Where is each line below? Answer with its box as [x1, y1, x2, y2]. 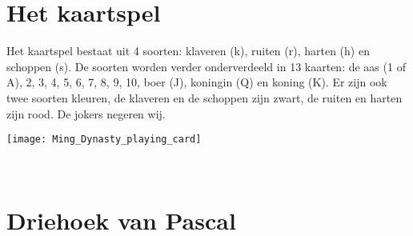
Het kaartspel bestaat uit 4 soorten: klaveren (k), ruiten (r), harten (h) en [6, 42, 370, 59]
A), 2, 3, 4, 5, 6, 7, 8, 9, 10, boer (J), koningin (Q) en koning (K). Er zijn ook [6, 74, 387, 90]
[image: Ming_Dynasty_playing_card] [6, 134, 202, 146]
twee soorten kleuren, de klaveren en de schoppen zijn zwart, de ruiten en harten [6, 89, 403, 106]
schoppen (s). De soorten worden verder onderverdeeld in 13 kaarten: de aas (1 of [6, 58, 406, 74]
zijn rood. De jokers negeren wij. [6, 105, 166, 122]
